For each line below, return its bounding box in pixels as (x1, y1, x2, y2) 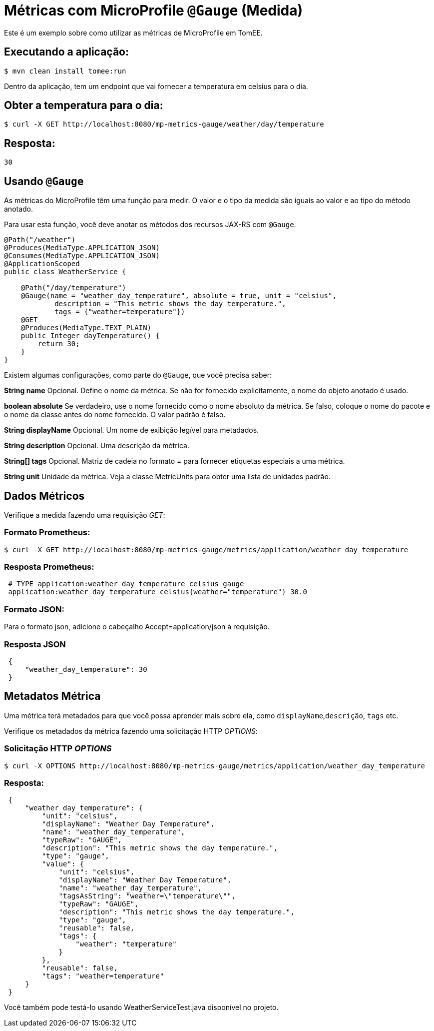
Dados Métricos (4, 489, 85, 502)
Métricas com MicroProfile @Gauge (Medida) (4, 2, 303, 19)
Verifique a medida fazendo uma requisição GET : (4, 510, 165, 519)
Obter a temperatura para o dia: (4, 99, 163, 112)
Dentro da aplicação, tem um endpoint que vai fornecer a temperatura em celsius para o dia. (4, 82, 308, 91)
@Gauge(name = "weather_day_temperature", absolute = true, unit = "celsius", (20, 292, 337, 300)
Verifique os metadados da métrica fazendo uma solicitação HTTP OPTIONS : (4, 726, 258, 735)
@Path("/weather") (4, 236, 76, 244)
